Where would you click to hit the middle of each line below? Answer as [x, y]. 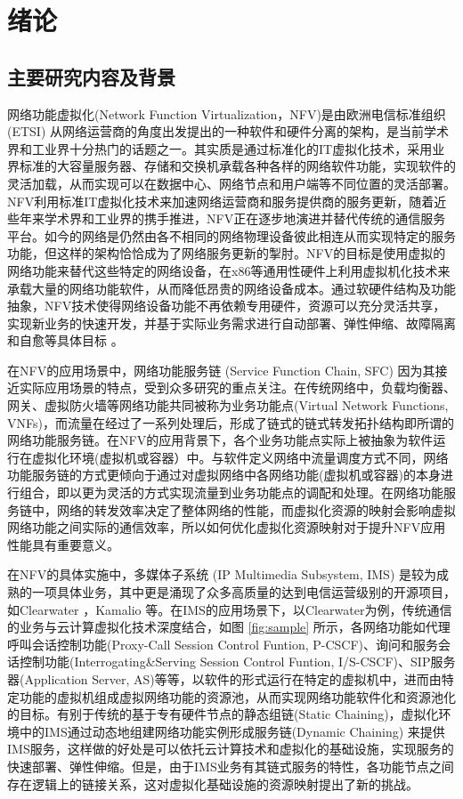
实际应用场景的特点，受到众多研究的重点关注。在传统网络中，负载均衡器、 [237, 387]
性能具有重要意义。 [63, 544]
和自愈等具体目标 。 [65, 340]
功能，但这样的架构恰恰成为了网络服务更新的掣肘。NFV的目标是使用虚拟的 [227, 253]
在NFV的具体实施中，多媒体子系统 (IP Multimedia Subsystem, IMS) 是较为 [222, 574]
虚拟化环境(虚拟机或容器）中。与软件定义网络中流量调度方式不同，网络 [240, 457]
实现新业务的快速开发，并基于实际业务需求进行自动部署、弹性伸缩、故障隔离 [231, 323]
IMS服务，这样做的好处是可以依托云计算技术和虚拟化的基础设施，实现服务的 [231, 749]
